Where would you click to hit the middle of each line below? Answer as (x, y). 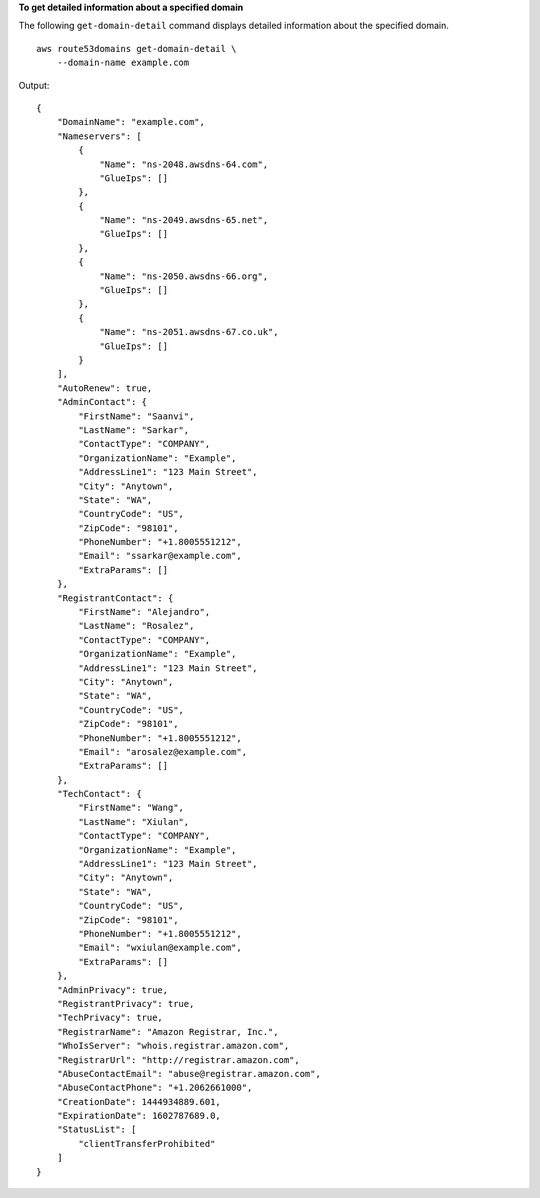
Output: (34, 85)
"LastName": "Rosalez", (136, 626)
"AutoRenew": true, (104, 388)
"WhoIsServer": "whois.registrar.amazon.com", (173, 1046)
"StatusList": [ (96, 1129)
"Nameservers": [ (99, 136)
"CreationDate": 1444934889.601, (139, 1101)
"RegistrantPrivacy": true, (125, 1003)
